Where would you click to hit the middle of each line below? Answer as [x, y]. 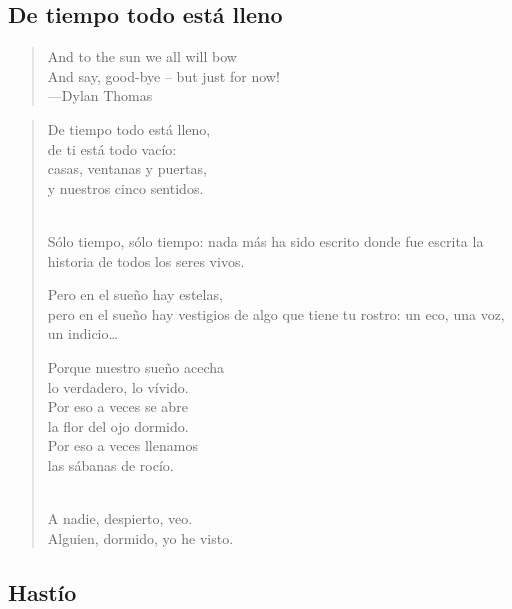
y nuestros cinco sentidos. [125, 187]
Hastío [42, 591]
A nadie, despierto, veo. [120, 518]
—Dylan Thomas [100, 95]
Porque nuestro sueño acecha [135, 366]
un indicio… [82, 333]
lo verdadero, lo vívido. [118, 386]
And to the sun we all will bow [142, 56]
